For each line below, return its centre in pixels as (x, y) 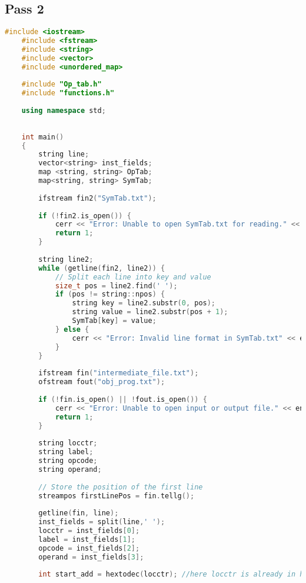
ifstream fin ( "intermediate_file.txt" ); (119, 373)
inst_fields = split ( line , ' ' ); (102, 522)
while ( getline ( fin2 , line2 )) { (102, 268)
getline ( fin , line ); (79, 513)
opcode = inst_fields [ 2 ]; (89, 548)
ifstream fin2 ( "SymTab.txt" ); (97, 198)
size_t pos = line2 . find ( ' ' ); (116, 286)
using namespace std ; (64, 111)
